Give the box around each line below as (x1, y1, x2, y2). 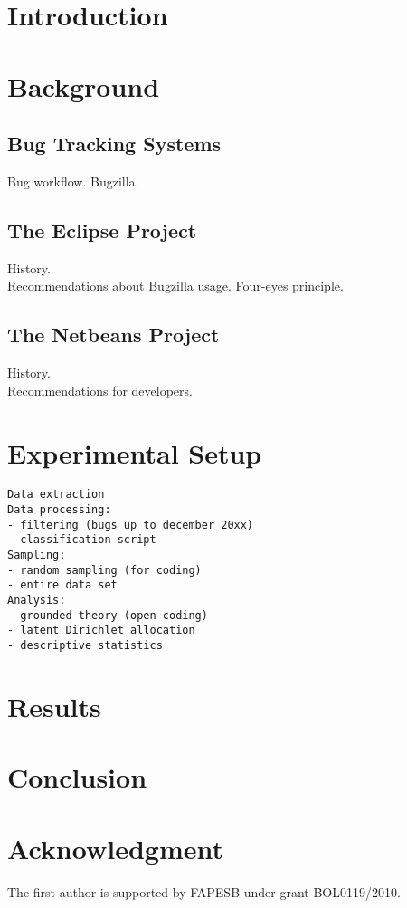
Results (7, 687, 101, 724)
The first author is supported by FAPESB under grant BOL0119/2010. (7, 882, 401, 901)
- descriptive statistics (7, 639, 163, 653)
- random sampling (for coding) (7, 563, 202, 577)
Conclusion (7, 759, 147, 796)
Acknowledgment (7, 829, 223, 866)
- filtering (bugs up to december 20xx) (7, 518, 254, 531)
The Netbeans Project (7, 320, 220, 349)
